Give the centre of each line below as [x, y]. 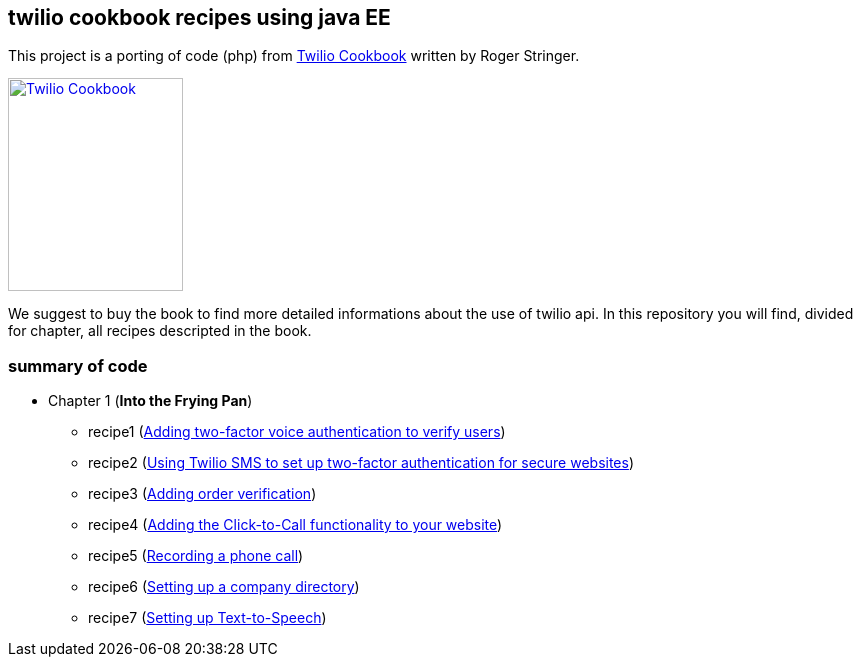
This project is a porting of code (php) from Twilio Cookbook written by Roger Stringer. [294, 56]
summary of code [78, 365]
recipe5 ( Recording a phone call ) [196, 556]
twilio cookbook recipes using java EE [199, 17]
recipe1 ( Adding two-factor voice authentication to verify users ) [297, 432]
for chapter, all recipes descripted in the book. [160, 331]
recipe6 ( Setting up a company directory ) [224, 587]
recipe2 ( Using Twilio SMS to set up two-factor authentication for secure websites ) [361, 463]
